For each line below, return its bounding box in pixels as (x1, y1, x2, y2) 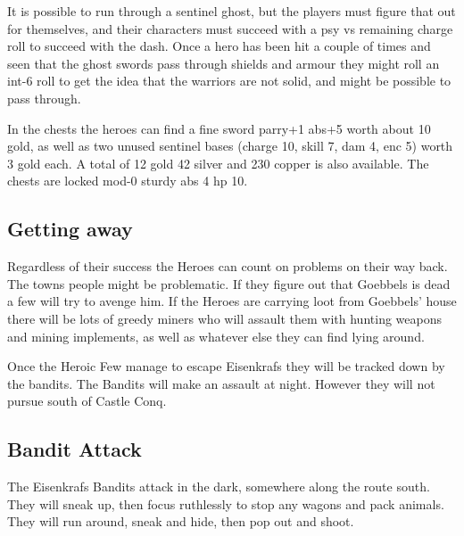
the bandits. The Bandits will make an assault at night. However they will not (7, 374, 435, 392)
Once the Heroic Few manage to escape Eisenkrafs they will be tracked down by (7, 357, 445, 375)
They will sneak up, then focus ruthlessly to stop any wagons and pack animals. (7, 494, 444, 513)
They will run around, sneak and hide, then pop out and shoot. (7, 512, 354, 531)
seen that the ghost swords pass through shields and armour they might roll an (7, 54, 440, 72)
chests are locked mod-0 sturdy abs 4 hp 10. (7, 171, 248, 190)
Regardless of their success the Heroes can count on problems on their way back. (7, 257, 448, 276)
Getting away (7, 215, 133, 243)
